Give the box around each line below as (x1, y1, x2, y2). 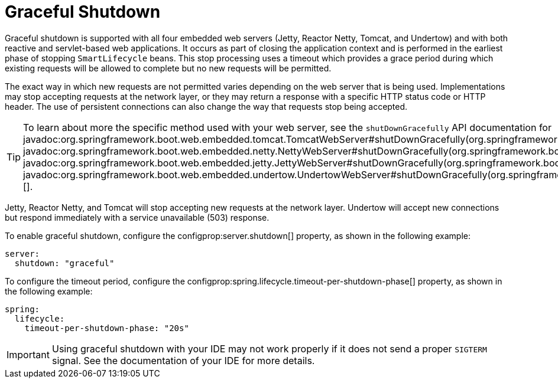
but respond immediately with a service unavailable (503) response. (5, 212, 270, 222)
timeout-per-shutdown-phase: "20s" (24, 323, 189, 333)
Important (7, 348, 50, 361)
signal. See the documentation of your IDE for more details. (51, 354, 315, 366)
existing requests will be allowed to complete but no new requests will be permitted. (5, 63, 332, 73)
